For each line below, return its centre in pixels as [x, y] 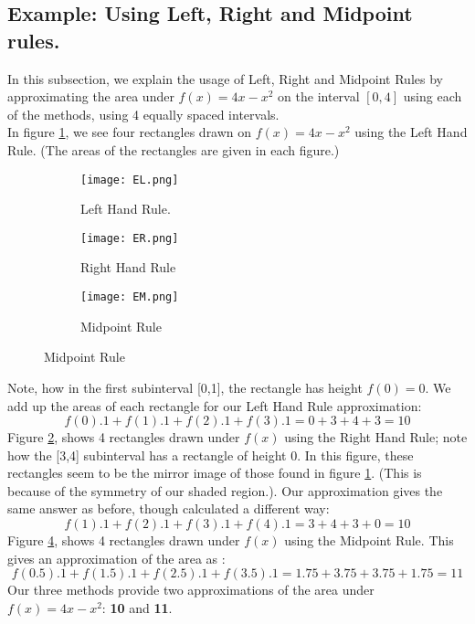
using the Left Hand [411, 132]
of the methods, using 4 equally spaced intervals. [143, 114]
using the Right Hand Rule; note [376, 437]
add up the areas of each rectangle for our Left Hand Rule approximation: [215, 405]
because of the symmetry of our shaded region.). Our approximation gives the [225, 490]
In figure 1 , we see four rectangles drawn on [130, 132]
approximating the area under [91, 96]
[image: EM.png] [130, 297]
